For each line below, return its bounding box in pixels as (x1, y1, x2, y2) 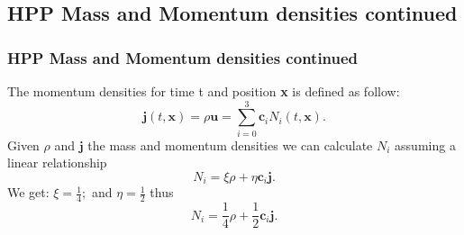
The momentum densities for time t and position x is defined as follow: (7, 82, 400, 100)
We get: (7, 183, 50, 202)
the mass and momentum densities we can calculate (87, 135, 373, 154)
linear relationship (7, 153, 107, 172)
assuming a (395, 135, 456, 154)
